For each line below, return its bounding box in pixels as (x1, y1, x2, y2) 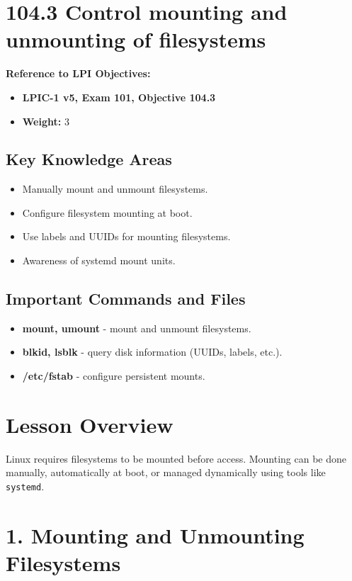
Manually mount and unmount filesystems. (22, 181, 208, 196)
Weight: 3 (22, 113, 69, 128)
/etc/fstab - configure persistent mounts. (22, 368, 205, 383)
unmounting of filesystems (6, 25, 266, 54)
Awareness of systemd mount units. (22, 253, 176, 268)
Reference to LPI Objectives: (6, 66, 151, 81)
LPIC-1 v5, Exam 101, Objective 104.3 (22, 89, 216, 104)
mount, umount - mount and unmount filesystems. (22, 320, 251, 335)
